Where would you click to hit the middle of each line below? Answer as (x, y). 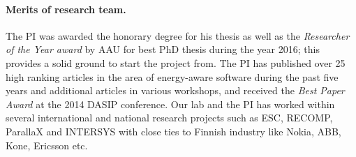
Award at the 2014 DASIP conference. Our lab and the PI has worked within (170, 104)
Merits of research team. (66, 9)
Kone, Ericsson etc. (47, 145)
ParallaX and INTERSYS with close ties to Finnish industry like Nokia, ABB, (173, 131)
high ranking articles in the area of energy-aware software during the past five (172, 76)
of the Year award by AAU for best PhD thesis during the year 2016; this (163, 49)
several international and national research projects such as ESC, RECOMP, (169, 118)
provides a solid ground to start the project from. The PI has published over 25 (176, 62)
